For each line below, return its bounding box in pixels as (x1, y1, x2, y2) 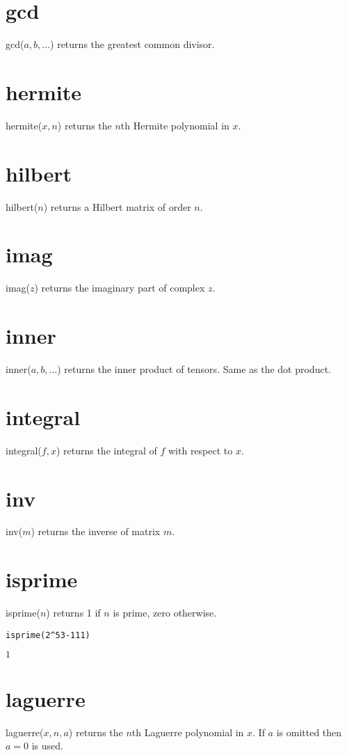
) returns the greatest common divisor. (50, 37, 215, 51)
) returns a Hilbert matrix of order (43, 199, 191, 214)
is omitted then (276, 724, 342, 739)
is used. (31, 738, 63, 753)
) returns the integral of (56, 443, 157, 457)
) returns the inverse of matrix (31, 524, 161, 539)
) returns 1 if (46, 605, 101, 620)
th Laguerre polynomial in (131, 724, 244, 739)
